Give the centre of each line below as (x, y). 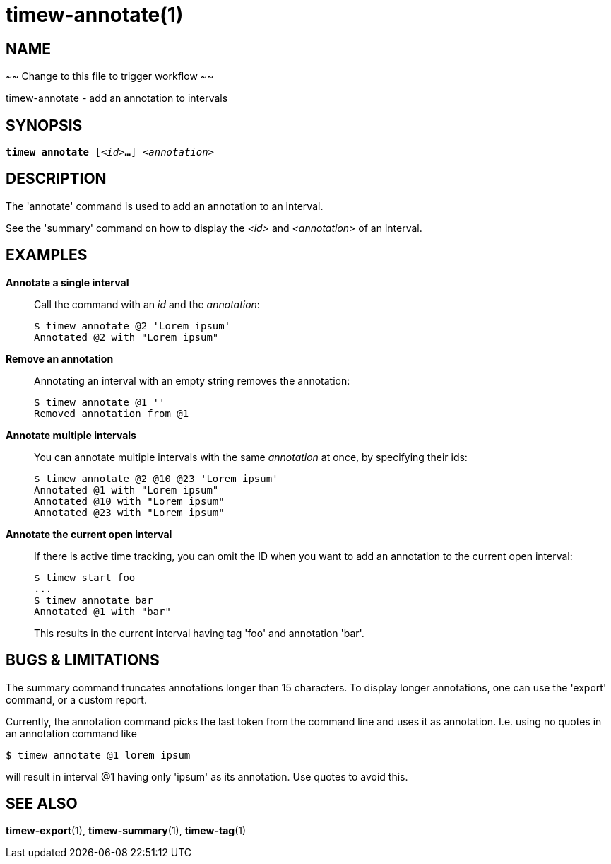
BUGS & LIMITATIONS (83, 660)
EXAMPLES (47, 255)
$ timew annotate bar (94, 600)
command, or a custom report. (76, 699)
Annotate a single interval (67, 282)
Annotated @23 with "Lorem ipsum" (129, 512)
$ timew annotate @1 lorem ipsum (98, 755)
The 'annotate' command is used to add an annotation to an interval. (165, 206)
